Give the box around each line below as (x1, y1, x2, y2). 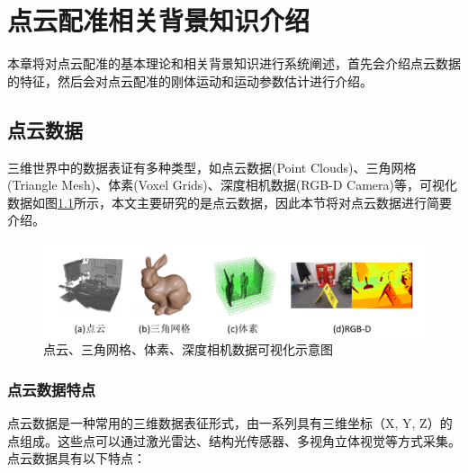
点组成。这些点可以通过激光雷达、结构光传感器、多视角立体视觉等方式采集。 (7, 431, 461, 450)
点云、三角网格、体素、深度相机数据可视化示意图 (43, 340, 333, 359)
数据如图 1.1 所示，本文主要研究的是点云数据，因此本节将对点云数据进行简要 (7, 192, 452, 211)
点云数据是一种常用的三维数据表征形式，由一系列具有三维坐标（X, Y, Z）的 (7, 414, 453, 433)
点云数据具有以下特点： (7, 449, 146, 468)
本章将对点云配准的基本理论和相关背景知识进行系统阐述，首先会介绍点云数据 (7, 54, 461, 73)
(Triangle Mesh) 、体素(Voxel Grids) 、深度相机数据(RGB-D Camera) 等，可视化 (7, 175, 458, 194)
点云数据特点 (7, 379, 96, 400)
